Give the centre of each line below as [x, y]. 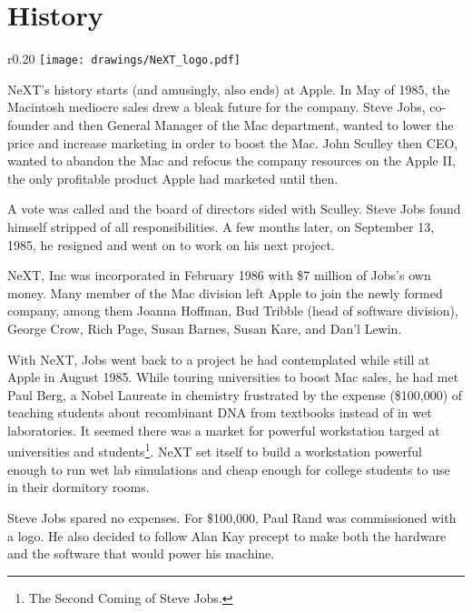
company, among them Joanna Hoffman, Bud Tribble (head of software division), [233, 311]
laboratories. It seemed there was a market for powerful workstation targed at [224, 430]
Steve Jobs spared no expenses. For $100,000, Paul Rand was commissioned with [232, 517]
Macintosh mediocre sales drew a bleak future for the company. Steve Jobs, [216, 107]
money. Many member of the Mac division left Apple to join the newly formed [225, 292]
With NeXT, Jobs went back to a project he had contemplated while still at [219, 359]
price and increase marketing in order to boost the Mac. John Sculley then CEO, [233, 142]
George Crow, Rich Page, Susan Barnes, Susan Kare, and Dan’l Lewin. [205, 328]
